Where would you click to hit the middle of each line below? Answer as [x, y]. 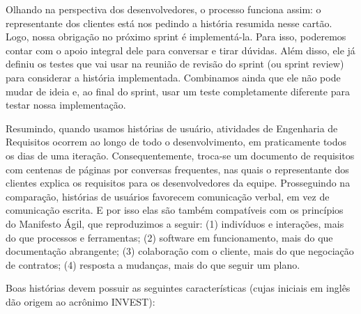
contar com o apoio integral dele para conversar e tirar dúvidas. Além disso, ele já [180, 50]
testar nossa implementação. [66, 105]
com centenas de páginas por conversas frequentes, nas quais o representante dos [177, 169]
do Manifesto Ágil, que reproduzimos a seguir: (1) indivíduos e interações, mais [175, 223]
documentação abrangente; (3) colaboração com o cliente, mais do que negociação [180, 251]
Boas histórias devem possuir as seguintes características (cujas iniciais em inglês [178, 288]
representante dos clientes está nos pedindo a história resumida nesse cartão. [169, 23]
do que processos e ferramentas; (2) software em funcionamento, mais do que [169, 237]
